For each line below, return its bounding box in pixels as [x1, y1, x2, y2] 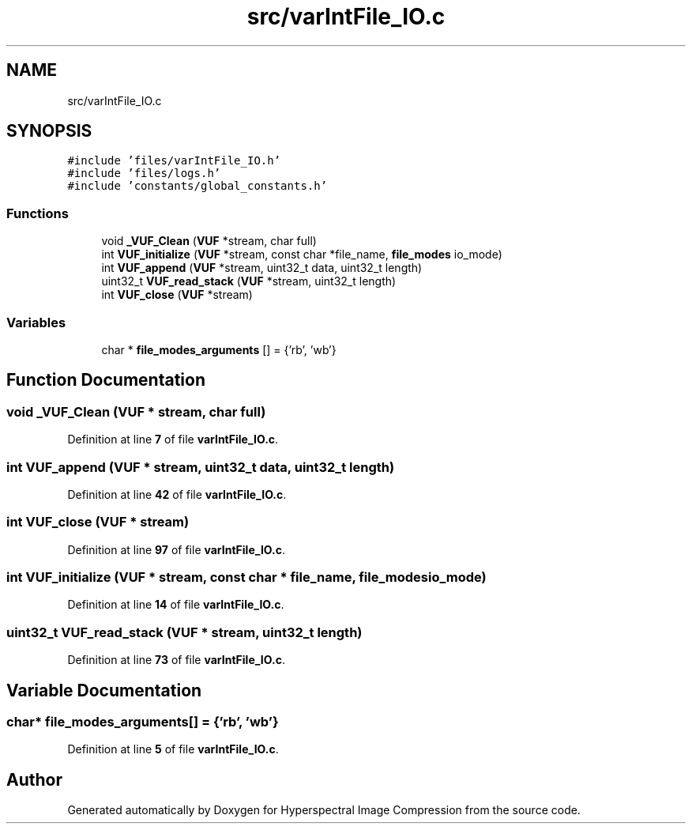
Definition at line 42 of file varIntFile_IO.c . [67, 487, 287, 501]
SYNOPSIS [6, 121, 92, 141]
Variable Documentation [6, 680, 202, 700]
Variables [6, 314, 66, 330]
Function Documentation [6, 370, 205, 390]
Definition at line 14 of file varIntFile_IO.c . [67, 598, 284, 612]
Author [6, 769, 62, 790]
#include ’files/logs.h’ [67, 167, 221, 180]
